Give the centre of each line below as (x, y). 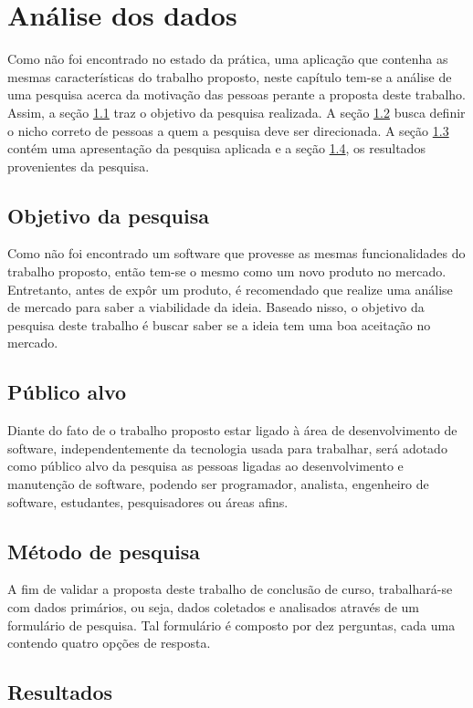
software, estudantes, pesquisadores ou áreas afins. (148, 501)
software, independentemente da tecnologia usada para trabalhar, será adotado (227, 448)
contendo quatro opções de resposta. (109, 643)
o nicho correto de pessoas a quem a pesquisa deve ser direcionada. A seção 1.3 (228, 130)
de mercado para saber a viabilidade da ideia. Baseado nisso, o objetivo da (216, 307)
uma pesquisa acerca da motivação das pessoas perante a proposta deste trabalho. (237, 94)
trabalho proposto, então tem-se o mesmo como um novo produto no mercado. (227, 271)
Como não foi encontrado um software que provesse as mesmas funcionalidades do (236, 253)
